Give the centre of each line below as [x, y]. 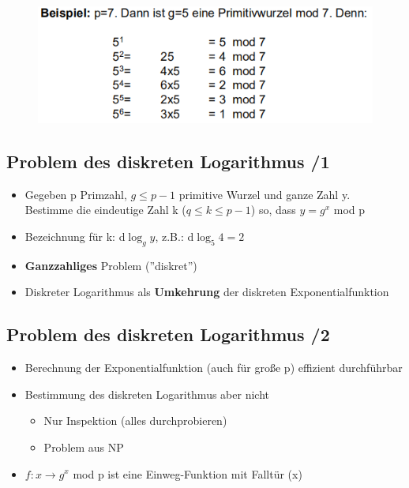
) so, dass [273, 210]
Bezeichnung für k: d [75, 236]
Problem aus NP [84, 447]
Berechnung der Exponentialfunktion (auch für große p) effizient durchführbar [214, 368]
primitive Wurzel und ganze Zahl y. [265, 194]
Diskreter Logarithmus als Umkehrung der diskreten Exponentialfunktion [207, 292]
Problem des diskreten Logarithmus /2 [168, 334]
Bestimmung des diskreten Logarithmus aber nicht [147, 394]
